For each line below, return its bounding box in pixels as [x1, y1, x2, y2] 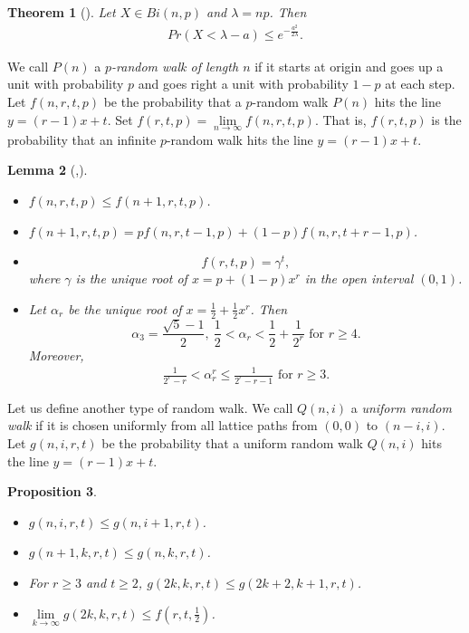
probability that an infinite [7, 129, 157, 149]
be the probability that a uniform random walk [101, 434, 363, 453]
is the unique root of [75, 269, 187, 288]
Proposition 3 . [7, 482, 97, 501]
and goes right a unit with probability [138, 74, 349, 93]
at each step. [385, 74, 455, 93]
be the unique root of [68, 299, 182, 318]
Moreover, [28, 345, 84, 364]
